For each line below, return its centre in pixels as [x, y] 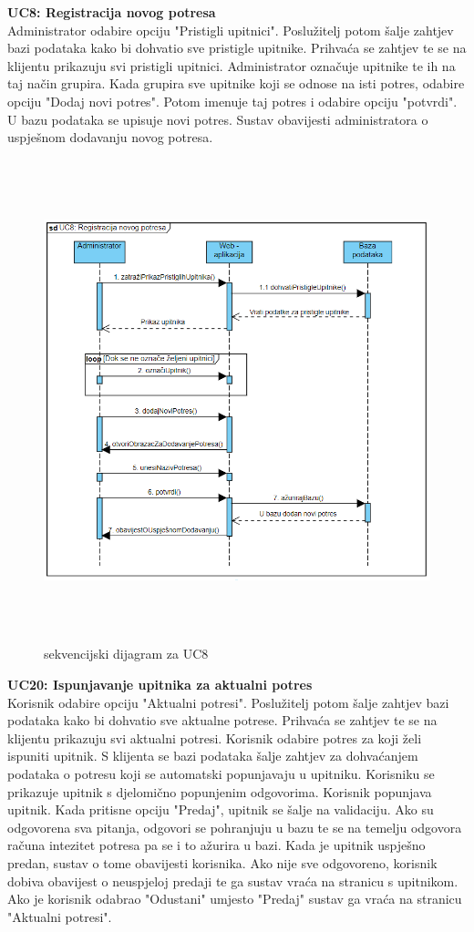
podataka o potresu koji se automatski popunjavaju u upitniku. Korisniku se [221, 774]
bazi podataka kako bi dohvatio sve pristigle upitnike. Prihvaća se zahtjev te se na [237, 48]
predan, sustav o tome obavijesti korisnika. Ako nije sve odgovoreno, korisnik [222, 863]
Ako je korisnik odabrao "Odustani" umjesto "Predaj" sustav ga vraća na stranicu [235, 899]
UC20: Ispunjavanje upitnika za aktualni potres [160, 685]
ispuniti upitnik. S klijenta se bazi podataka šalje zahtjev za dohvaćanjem [213, 756]
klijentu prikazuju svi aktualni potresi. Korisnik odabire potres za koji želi [215, 737]
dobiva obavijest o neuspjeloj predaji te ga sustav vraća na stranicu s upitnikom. [233, 881]
